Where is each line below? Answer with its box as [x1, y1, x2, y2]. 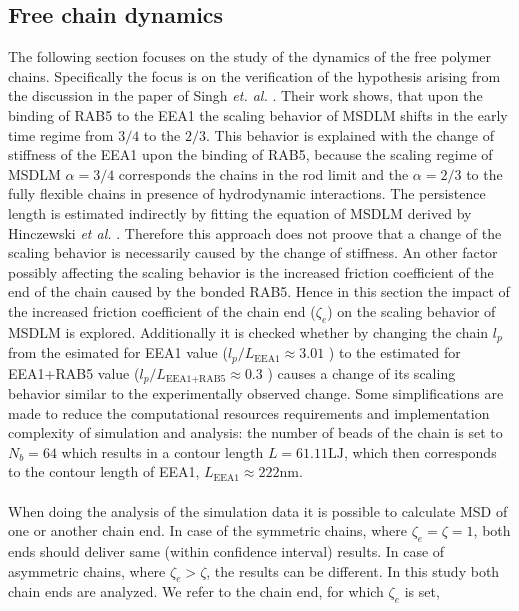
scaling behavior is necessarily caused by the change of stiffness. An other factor [8, 242, 498, 263]
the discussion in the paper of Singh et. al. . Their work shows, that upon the [8, 85, 483, 106]
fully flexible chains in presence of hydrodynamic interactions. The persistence [8, 183, 486, 204]
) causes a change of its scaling [267, 362, 456, 383]
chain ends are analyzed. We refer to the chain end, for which [8, 581, 384, 602]
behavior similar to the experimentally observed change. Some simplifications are [8, 383, 504, 404]
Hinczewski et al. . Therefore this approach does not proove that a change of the [8, 222, 502, 243]
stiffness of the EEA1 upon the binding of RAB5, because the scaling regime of [8, 144, 493, 165]
